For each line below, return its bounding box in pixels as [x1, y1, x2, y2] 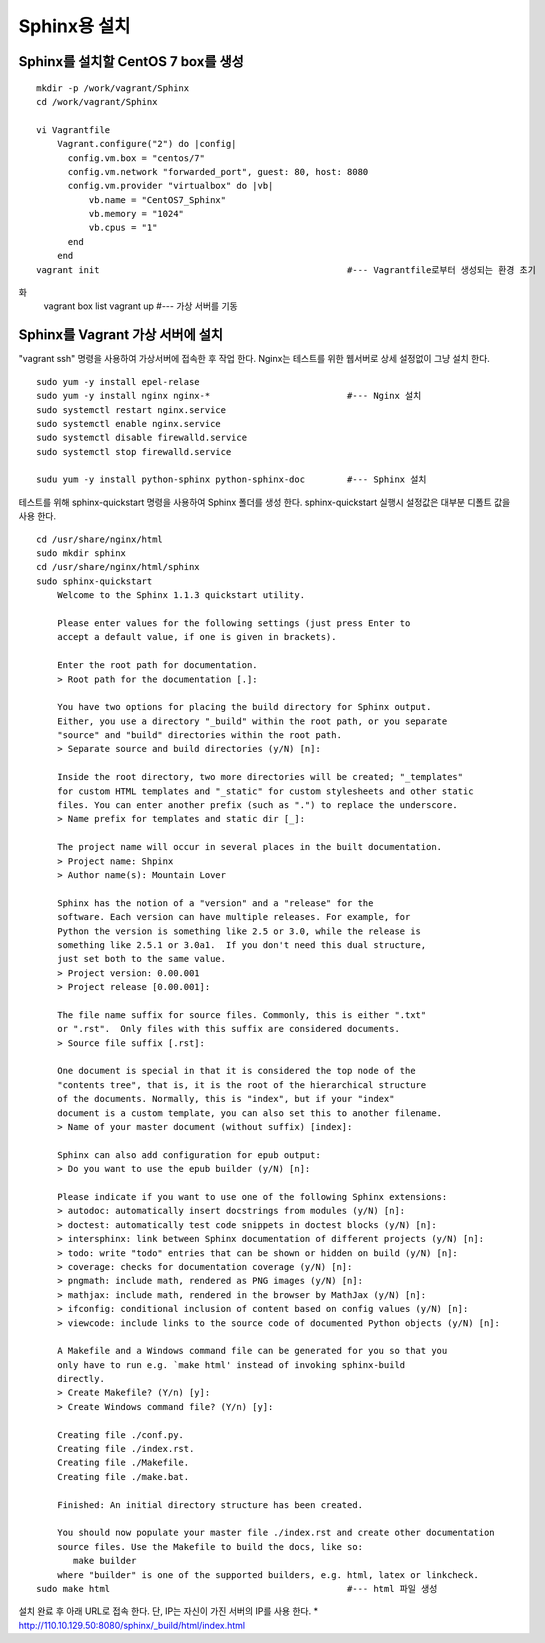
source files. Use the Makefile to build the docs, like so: [56, 1541, 364, 1552]
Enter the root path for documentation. [56, 660, 259, 671]
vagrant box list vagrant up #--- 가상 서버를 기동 [43, 300, 239, 312]
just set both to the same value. [56, 953, 227, 965]
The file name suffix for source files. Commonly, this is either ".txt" [56, 1009, 427, 1020]
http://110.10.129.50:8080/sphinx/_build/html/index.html [18, 1619, 245, 1631]
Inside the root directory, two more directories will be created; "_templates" [56, 771, 464, 783]
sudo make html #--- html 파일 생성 [36, 1583, 438, 1594]
